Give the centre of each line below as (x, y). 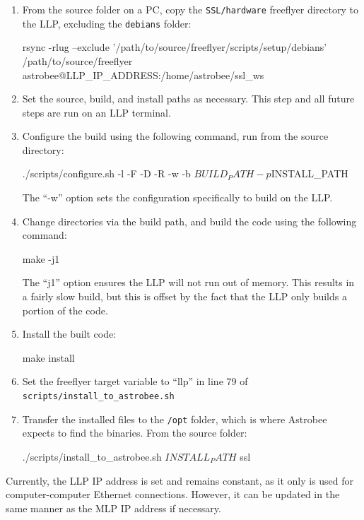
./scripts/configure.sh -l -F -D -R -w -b (106, 173)
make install (48, 357)
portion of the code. (65, 310)
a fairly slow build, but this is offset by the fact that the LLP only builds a (184, 296)
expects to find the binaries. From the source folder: (135, 433)
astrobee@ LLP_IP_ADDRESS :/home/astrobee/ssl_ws (143, 75)
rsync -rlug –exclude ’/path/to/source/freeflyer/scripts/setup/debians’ (175, 47)
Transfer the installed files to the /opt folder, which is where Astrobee (175, 419)
